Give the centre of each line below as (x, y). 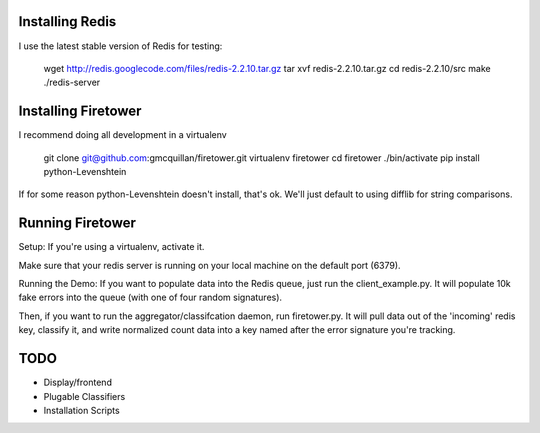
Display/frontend (77, 382)
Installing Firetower (80, 111)
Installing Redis (67, 21)
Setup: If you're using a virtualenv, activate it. (111, 247)
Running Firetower (77, 223)
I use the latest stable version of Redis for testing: (120, 46)
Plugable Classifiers (84, 396)
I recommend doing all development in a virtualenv (122, 135)
